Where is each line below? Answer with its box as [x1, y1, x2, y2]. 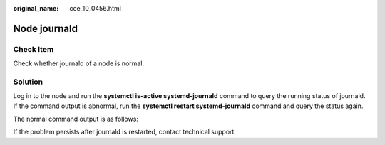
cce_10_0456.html [69, 4, 121, 12]
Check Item [13, 44, 54, 54]
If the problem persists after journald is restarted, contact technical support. [13, 128, 237, 136]
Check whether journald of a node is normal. [13, 59, 145, 68]
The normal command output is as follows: [13, 114, 139, 124]
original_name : [13, 4, 59, 12]
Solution [13, 77, 43, 87]
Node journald [13, 22, 78, 35]
